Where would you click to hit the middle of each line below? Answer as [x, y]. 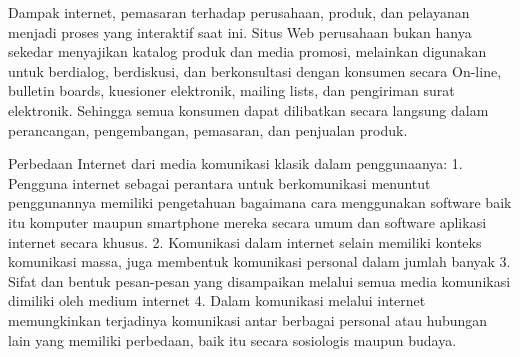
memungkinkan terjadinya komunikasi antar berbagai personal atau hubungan [248, 319]
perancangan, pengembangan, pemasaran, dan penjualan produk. [208, 129]
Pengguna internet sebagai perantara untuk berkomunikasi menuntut [219, 182]
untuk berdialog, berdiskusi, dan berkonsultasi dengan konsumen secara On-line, [255, 70]
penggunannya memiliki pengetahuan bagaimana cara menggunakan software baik [260, 202]
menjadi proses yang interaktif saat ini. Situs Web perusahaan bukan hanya [240, 31]
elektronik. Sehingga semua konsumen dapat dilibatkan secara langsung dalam [248, 109]
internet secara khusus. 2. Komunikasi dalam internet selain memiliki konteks [245, 241]
